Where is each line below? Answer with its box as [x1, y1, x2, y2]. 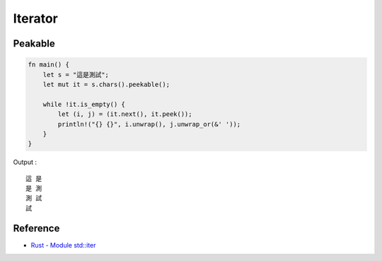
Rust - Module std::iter [30, 240, 96, 249]
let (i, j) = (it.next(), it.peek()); [57, 110, 192, 118]
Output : [13, 158, 37, 166]
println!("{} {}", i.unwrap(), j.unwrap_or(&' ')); [57, 120, 241, 128]
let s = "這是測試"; [42, 71, 110, 79]
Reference [13, 222, 60, 234]
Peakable [13, 37, 56, 50]
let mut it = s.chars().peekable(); [42, 80, 170, 88]
